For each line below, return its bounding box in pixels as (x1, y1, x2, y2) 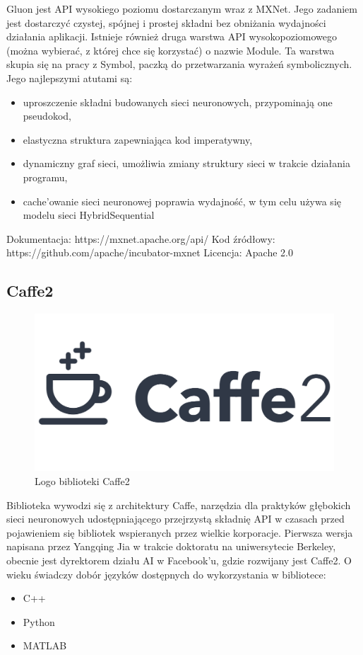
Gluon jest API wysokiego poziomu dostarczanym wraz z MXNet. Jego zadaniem (6, 1, 357, 16)
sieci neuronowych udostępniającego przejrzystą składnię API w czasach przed (6, 511, 345, 526)
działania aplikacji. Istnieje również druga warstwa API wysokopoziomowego (6, 29, 338, 44)
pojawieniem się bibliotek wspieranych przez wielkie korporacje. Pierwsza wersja (6, 525, 353, 540)
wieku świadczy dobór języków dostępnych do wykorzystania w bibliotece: (6, 566, 326, 581)
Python (23, 614, 55, 629)
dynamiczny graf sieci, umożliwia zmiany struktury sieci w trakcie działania (23, 156, 350, 171)
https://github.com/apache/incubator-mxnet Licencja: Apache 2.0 (6, 245, 293, 260)
